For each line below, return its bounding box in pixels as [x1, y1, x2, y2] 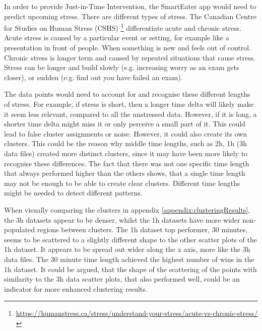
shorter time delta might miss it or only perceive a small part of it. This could [4, 118, 245, 129]
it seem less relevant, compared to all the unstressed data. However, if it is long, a [4, 108, 257, 119]
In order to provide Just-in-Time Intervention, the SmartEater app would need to [4, 1, 256, 11]
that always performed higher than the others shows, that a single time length [4, 168, 245, 178]
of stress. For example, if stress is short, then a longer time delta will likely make [4, 99, 253, 109]
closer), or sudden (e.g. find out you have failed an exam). [4, 72, 183, 82]
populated [4, 224, 35, 235]
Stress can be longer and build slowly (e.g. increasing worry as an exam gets [4, 62, 239, 73]
